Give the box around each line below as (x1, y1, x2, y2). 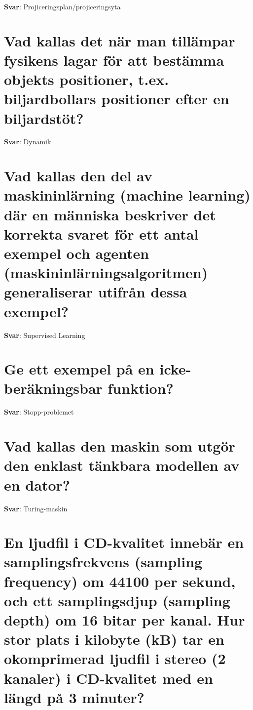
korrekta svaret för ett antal (4, 223, 199, 244)
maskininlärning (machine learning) (4, 185, 251, 205)
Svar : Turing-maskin (4, 503, 68, 513)
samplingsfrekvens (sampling (4, 551, 203, 572)
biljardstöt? (4, 108, 84, 128)
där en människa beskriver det (4, 204, 216, 224)
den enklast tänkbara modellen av (4, 455, 240, 475)
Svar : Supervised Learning (4, 330, 85, 340)
